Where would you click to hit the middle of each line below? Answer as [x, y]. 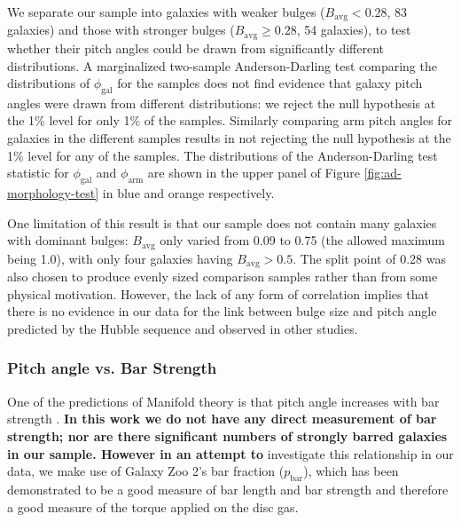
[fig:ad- [383, 173]
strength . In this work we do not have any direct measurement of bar [222, 419]
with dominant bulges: [68, 240]
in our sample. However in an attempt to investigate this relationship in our [230, 453]
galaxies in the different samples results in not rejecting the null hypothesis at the [229, 138]
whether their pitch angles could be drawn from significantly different [196, 47]
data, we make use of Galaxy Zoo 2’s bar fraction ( [146, 471]
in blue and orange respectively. [188, 193]
